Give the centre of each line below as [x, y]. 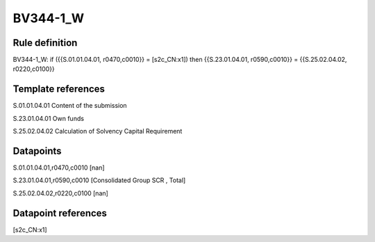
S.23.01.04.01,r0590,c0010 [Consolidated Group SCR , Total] [99, 180]
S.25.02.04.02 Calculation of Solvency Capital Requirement [98, 131]
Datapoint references [60, 213]
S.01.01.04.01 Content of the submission [70, 106]
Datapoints [37, 151]
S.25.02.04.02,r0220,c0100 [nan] [61, 193]
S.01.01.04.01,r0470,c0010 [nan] [59, 168]
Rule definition [45, 43]
